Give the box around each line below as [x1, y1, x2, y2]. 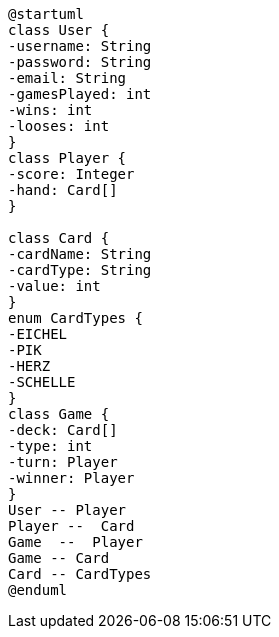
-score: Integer [8, 166, 135, 182]
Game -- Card [8, 550, 110, 566]
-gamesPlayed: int [8, 86, 152, 102]
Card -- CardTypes [8, 566, 152, 582]
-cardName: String [8, 246, 152, 262]
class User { [8, 22, 110, 38]
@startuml [8, 6, 84, 22]
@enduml [8, 582, 68, 598]
